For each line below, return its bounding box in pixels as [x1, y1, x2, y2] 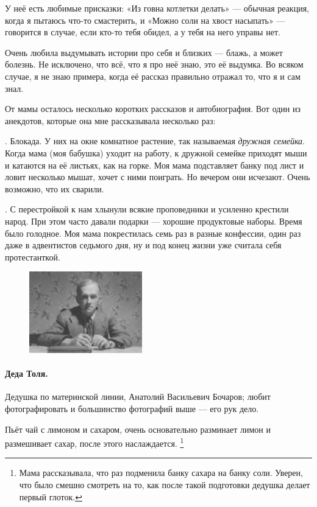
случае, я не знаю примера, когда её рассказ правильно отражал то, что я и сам [5, 69, 301, 82]
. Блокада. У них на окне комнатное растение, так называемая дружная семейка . [5, 135, 305, 147]
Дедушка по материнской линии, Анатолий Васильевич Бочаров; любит [5, 390, 271, 403]
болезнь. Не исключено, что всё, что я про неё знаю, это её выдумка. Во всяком [5, 58, 304, 71]
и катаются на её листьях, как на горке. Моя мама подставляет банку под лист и [5, 158, 304, 171]
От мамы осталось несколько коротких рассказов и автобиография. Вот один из [5, 102, 301, 115]
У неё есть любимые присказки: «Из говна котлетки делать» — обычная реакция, [5, 2, 309, 14]
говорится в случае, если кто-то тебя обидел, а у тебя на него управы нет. [5, 26, 280, 38]
